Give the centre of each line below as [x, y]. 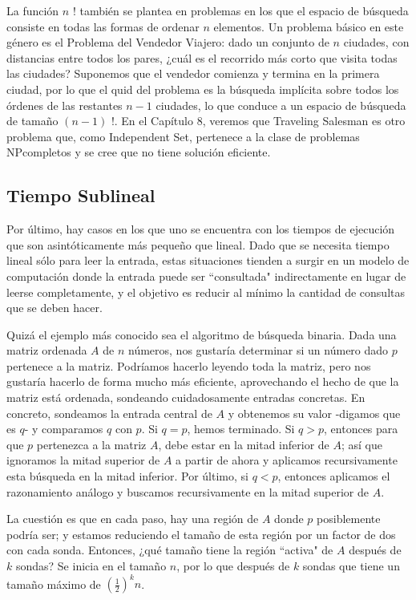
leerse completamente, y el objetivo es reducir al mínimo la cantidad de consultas [206, 292]
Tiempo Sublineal [81, 195]
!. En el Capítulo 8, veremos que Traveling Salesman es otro [258, 121]
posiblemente [349, 519]
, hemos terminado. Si [241, 429]
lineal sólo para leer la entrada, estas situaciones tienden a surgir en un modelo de [208, 260]
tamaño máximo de [54, 584]
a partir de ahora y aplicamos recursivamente [287, 460]
